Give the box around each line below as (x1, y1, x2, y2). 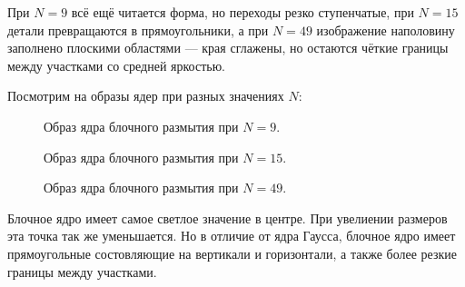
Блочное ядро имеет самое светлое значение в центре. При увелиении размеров (7, 208, 448, 227)
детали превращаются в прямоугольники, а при (7, 20, 269, 39)
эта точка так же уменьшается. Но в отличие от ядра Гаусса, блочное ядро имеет (7, 226, 456, 245)
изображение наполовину (316, 20, 455, 39)
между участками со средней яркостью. (7, 55, 225, 74)
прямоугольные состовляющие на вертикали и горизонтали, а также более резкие (7, 243, 458, 262)
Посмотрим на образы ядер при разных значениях (7, 86, 284, 105)
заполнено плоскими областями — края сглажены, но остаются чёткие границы (7, 38, 449, 57)
